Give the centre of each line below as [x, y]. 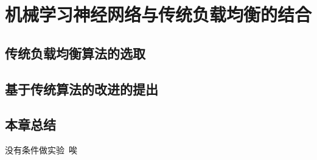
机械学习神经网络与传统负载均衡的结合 [158, 14]
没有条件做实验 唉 [41, 150]
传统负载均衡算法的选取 [75, 53]
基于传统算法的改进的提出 [82, 89]
